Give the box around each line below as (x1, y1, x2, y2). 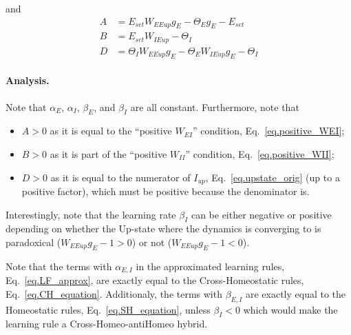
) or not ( (131, 234, 172, 249)
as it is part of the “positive (50, 146, 167, 161)
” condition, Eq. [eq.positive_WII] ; (185, 146, 334, 161)
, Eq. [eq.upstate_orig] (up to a (205, 170, 340, 184)
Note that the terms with (6, 258, 112, 273)
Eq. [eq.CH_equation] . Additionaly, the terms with (6, 286, 222, 301)
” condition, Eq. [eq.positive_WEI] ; (192, 123, 345, 138)
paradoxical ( (6, 234, 61, 249)
